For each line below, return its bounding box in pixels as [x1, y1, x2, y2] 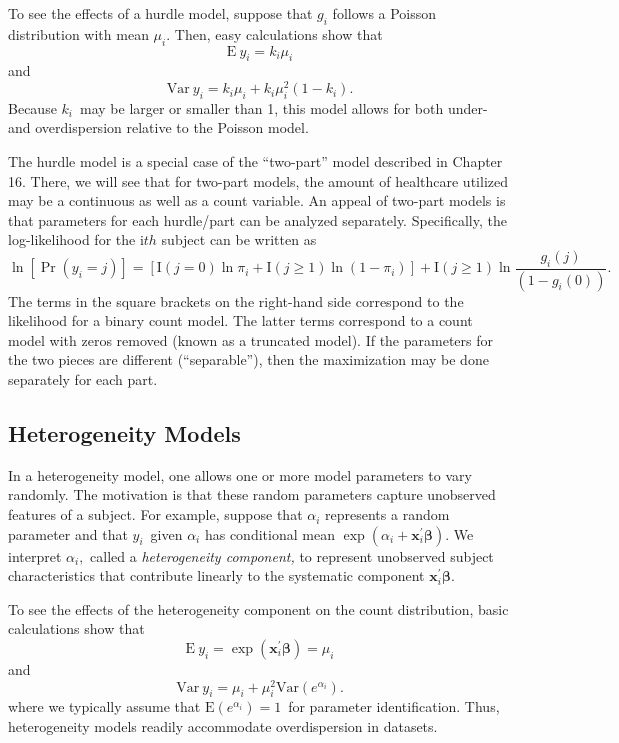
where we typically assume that [8, 696, 201, 717]
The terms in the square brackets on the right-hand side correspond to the [8, 290, 464, 311]
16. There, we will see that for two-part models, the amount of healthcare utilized [8, 170, 508, 191]
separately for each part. [8, 369, 158, 390]
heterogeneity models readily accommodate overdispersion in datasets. [8, 716, 438, 737]
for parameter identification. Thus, [288, 696, 500, 717]
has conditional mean [204, 523, 335, 544]
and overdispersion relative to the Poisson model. [8, 117, 309, 138]
